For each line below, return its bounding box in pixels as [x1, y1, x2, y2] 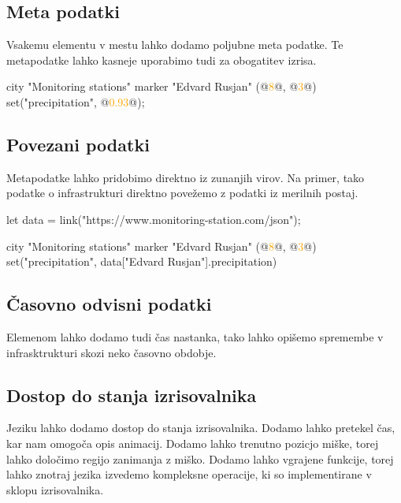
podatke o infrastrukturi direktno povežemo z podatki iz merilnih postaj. [6, 184, 358, 201]
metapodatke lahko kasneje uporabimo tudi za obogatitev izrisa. [6, 51, 317, 68]
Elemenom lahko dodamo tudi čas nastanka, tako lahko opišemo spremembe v [6, 328, 384, 345]
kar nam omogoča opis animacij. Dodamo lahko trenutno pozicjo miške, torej [6, 434, 379, 451]
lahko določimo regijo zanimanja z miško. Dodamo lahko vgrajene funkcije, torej [6, 450, 394, 467]
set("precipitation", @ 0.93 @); [6, 93, 145, 110]
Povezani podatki [6, 132, 150, 156]
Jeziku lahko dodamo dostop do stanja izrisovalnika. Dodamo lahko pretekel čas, [6, 419, 395, 436]
